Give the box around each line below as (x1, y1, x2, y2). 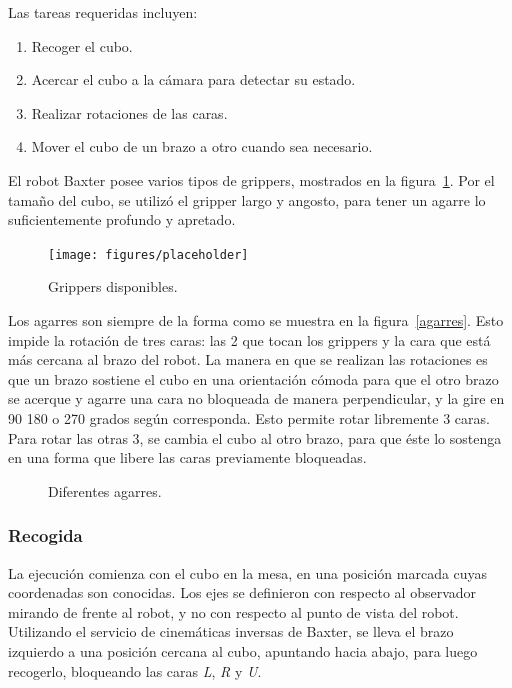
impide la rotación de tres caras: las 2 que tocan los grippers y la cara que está (8, 329, 491, 350)
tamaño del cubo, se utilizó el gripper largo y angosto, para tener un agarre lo (8, 189, 486, 210)
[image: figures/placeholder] (48, 247, 249, 262)
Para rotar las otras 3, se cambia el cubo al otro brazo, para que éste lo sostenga (8, 427, 502, 448)
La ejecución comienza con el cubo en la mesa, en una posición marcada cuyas (8, 562, 488, 583)
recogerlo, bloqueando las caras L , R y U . (8, 660, 262, 681)
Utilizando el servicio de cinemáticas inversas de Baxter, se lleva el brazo (8, 621, 454, 642)
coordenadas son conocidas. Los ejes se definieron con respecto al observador (8, 582, 477, 603)
